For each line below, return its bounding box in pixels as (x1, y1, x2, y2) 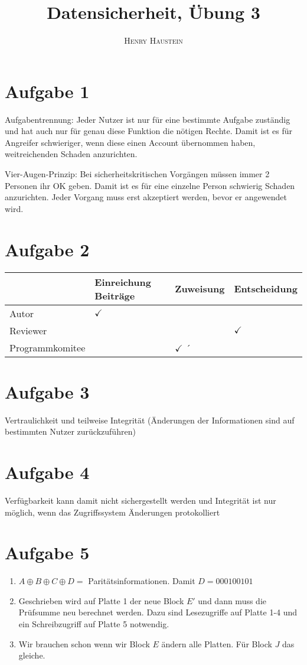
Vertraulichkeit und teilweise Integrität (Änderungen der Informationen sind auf (5, 413, 295, 426)
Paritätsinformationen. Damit (88, 575, 195, 587)
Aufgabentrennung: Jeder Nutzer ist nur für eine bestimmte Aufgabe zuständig (5, 113, 290, 125)
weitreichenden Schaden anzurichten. (5, 148, 138, 160)
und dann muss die (198, 594, 267, 607)
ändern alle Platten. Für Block (161, 637, 272, 650)
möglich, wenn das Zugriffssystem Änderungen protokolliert (5, 506, 220, 518)
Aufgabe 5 (5, 540, 90, 565)
